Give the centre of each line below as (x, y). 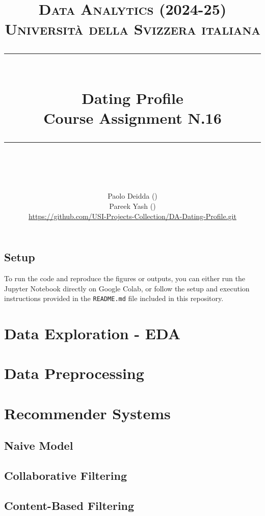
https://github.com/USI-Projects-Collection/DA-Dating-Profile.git (132, 216)
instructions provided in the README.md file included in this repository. (114, 298)
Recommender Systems (87, 413)
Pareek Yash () (132, 206)
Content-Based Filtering (69, 505)
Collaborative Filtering (65, 476)
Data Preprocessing (74, 373)
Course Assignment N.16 (132, 117)
